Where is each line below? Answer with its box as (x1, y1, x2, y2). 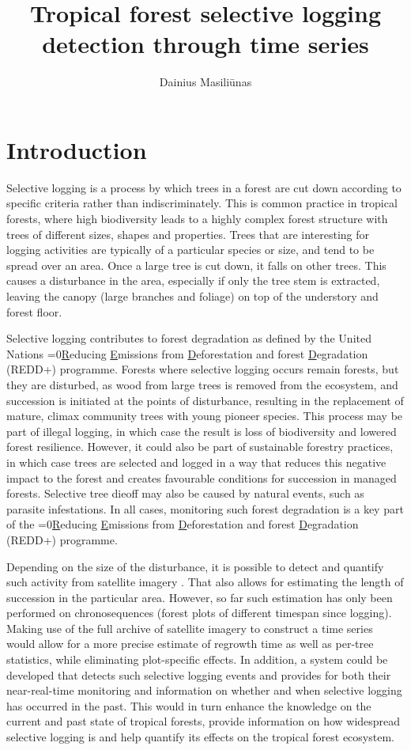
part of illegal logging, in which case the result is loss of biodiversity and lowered (6, 422, 397, 439)
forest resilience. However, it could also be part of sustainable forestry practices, (6, 438, 394, 455)
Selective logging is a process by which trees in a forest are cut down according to (6, 179, 402, 195)
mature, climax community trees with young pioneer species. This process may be (6, 407, 403, 424)
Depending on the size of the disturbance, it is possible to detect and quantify (6, 558, 384, 574)
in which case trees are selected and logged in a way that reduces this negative (6, 453, 386, 470)
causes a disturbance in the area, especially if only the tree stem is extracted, (6, 272, 380, 289)
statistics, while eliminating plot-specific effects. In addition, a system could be (6, 651, 388, 668)
